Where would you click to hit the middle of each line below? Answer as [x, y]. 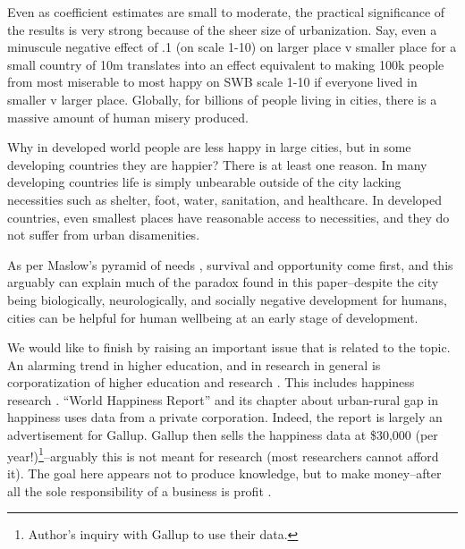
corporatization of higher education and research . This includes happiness [211, 382]
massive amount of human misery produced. [128, 117]
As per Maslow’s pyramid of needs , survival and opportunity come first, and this [230, 264]
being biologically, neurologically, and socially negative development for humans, [227, 299]
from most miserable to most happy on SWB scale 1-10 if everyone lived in [212, 82]
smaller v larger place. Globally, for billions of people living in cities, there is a [222, 99]
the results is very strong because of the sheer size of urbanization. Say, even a [222, 29]
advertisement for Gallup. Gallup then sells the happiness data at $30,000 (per [223, 435]
